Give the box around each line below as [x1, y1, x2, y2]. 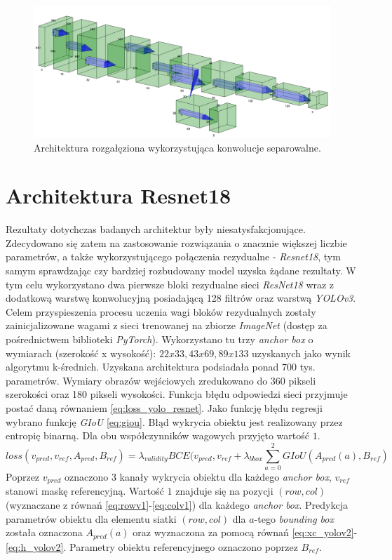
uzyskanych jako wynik [252, 345, 351, 360]
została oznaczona [6, 525, 83, 540]
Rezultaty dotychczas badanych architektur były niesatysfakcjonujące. [6, 222, 306, 236]
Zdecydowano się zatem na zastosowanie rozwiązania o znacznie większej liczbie [6, 235, 347, 250]
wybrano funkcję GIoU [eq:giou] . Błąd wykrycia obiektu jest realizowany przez [6, 414, 343, 429]
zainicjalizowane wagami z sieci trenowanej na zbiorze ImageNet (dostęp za [6, 318, 327, 333]
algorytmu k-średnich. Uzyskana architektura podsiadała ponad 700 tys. [6, 359, 316, 374]
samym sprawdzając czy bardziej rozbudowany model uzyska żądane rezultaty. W [6, 263, 356, 278]
